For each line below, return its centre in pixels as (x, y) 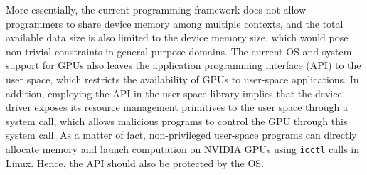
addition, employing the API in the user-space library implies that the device (174, 93)
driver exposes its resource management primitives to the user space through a (177, 107)
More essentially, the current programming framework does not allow (156, 9)
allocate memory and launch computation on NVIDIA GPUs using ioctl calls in (183, 148)
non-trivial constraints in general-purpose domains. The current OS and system (179, 51)
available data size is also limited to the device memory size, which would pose (177, 37)
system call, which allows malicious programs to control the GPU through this (177, 121)
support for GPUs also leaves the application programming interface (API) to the (183, 65)
